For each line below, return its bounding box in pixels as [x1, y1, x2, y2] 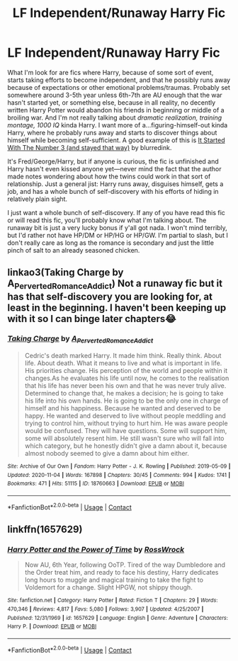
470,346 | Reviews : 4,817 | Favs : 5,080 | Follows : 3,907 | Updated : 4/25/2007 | [7, 606, 204, 613]
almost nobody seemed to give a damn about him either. [24, 449, 189, 458]
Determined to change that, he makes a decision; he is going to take [24, 389, 224, 398]
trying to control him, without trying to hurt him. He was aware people [24, 419, 228, 427]
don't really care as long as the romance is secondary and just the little [7, 238, 215, 247]
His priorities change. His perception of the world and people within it [24, 367, 228, 375]
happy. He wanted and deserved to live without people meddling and [24, 412, 227, 420]
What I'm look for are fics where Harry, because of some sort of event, [7, 68, 214, 76]
